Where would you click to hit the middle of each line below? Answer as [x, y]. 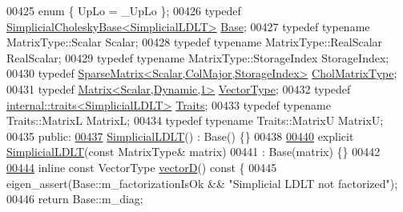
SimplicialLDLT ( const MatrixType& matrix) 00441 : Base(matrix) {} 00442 [193, 152]
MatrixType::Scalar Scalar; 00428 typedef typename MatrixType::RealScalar [195, 42]
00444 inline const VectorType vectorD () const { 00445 [142, 167]
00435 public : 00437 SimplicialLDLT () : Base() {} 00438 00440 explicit [180, 136]
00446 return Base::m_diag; [75, 199]
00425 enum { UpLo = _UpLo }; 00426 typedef [124, 10]
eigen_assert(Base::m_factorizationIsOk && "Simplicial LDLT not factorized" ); [202, 183]
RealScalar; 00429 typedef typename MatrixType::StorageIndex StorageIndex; [198, 57]
